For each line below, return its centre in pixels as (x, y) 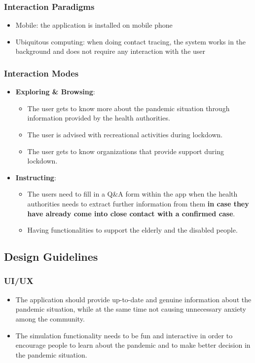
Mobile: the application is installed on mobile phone (94, 25)
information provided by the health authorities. (99, 118)
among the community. (50, 318)
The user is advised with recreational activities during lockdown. (125, 134)
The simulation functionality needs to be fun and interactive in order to (124, 335)
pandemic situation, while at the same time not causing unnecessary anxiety (131, 309)
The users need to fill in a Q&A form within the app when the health (132, 194)
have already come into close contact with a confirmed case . (131, 213)
